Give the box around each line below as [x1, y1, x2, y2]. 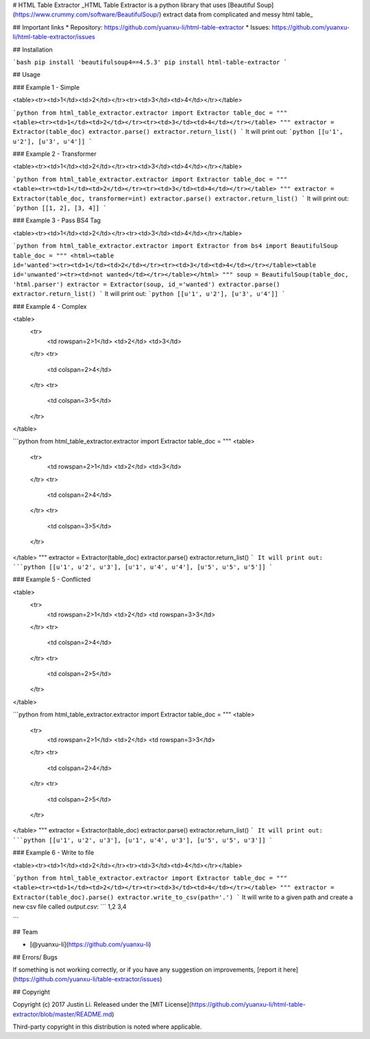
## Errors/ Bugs [12, 953, 58, 961]
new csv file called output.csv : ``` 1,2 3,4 [12, 902, 127, 911]
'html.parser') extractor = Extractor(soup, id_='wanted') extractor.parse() [12, 280, 280, 288]
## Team [12, 927, 38, 936]
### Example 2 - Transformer [12, 150, 97, 158]
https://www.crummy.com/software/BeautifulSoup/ [14, 10, 160, 19]
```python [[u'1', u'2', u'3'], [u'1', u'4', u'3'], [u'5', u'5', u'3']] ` [12, 836, 273, 844]
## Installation [12, 45, 53, 54]
